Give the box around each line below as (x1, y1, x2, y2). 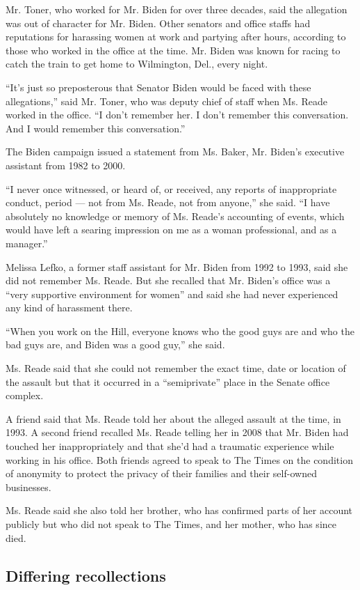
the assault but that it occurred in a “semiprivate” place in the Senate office (6, 374, 330, 389)
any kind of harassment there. (6, 300, 133, 315)
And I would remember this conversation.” (6, 121, 186, 135)
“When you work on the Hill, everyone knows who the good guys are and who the (6, 323, 354, 338)
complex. (6, 388, 44, 403)
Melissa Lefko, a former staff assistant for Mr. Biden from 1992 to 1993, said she (6, 259, 348, 274)
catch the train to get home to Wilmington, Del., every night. (6, 56, 268, 71)
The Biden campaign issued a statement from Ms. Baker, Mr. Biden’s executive (6, 144, 345, 159)
